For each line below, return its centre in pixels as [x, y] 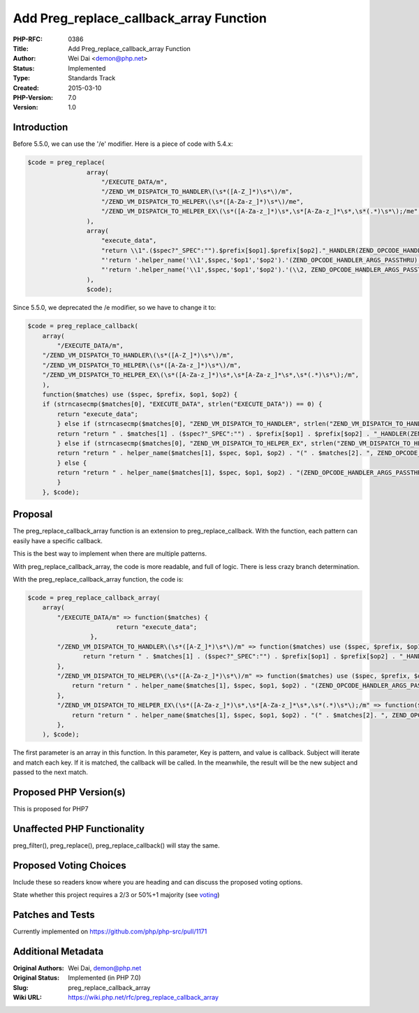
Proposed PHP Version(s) [69, 792]
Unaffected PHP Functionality [79, 828]
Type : [22, 78]
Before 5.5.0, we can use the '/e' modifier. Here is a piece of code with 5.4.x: [123, 144]
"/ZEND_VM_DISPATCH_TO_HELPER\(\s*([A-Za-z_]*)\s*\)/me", [203, 201]
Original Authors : [38, 968]
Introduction [41, 127]
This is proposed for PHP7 [51, 809]
